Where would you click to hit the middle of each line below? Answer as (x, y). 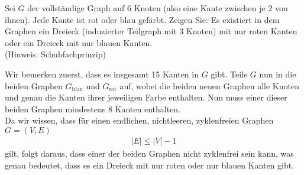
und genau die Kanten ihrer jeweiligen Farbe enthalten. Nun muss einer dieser (146, 97)
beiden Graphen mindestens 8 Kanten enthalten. (93, 108)
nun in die (278, 74)
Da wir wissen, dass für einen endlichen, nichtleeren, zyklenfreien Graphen (139, 120)
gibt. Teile (229, 74)
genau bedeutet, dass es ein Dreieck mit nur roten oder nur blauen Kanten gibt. (150, 165)
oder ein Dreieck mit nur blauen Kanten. (79, 42)
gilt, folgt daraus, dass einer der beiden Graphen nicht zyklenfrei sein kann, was (149, 153)
